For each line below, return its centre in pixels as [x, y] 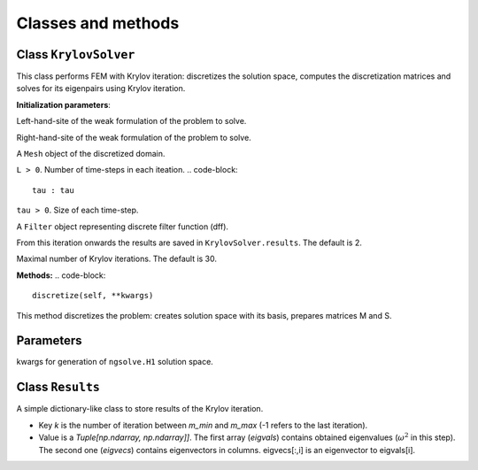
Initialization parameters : [63, 104]
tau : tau [53, 190]
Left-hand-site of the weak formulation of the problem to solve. [131, 121]
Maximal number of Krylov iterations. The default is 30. [116, 259]
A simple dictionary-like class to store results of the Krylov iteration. [140, 409]
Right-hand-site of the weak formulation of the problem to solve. [134, 137]
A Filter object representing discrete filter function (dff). [123, 227]
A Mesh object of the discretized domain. [91, 154]
